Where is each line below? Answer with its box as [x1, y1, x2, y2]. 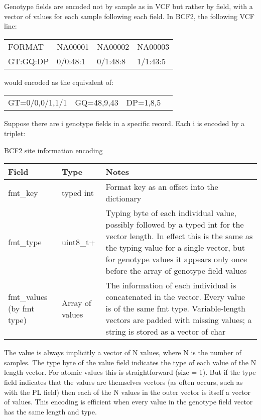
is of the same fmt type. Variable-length [105, 302, 246, 314]
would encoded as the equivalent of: [4, 76, 113, 87]
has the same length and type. [4, 406, 97, 416]
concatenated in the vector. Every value [105, 291, 245, 303]
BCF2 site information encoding [4, 145, 103, 155]
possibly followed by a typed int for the [105, 219, 244, 231]
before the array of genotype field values [105, 265, 247, 277]
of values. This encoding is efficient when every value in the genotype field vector [4, 396, 253, 407]
